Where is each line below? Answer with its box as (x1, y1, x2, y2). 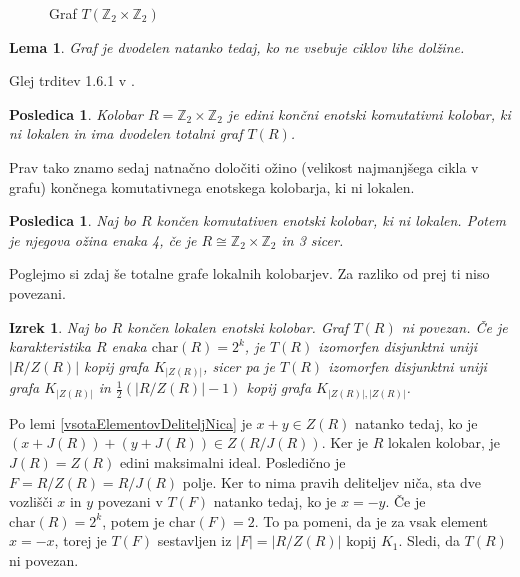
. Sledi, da (398, 530, 460, 551)
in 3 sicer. (281, 229, 344, 250)
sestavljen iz (157, 530, 232, 551)
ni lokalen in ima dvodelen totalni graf (9, 123, 243, 144)
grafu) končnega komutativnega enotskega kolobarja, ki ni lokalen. (9, 176, 415, 197)
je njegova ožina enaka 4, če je (9, 229, 197, 250)
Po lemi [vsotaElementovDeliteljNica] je (9, 412, 252, 433)
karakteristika (9, 336, 91, 357)
